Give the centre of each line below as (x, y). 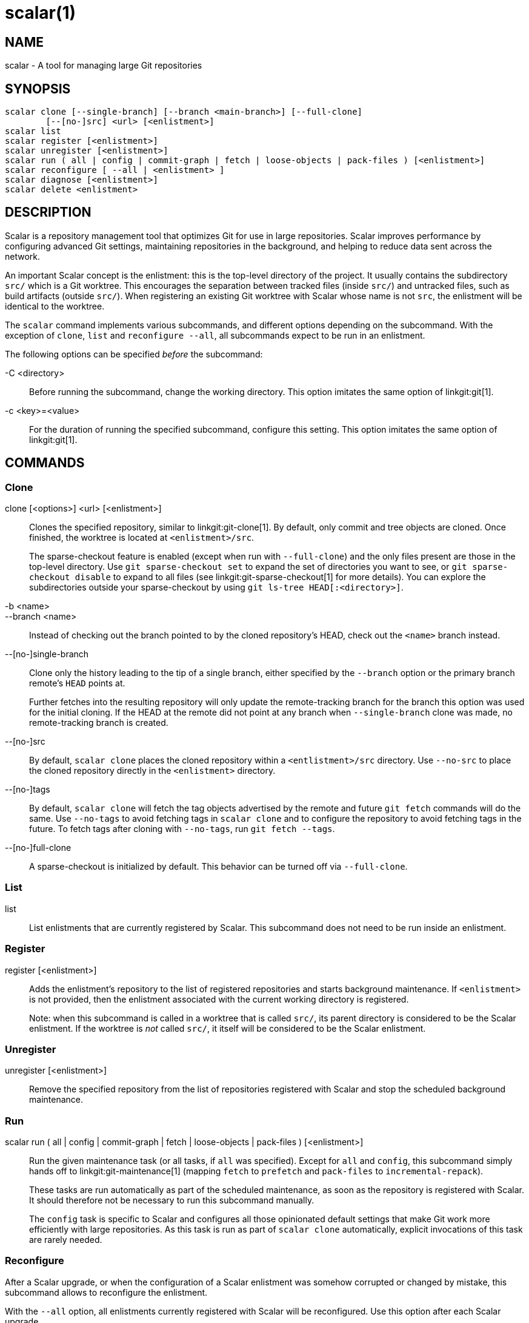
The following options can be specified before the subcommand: (134, 354)
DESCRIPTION (48, 212)
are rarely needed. (66, 1240)
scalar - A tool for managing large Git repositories (104, 66)
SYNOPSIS (38, 89)
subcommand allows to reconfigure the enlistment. (106, 1292)
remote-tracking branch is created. (99, 723)
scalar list (33, 131)
